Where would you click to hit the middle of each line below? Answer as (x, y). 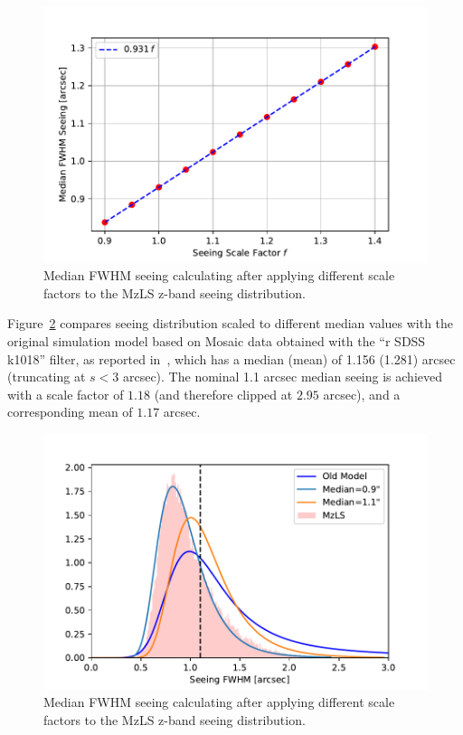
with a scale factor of (66, 394)
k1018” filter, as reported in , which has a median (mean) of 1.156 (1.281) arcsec (231, 358)
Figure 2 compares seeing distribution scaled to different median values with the (231, 323)
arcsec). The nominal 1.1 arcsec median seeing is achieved (282, 377)
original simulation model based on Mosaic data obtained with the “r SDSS (217, 341)
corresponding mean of (70, 412)
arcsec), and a (362, 394)
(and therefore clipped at (223, 394)
